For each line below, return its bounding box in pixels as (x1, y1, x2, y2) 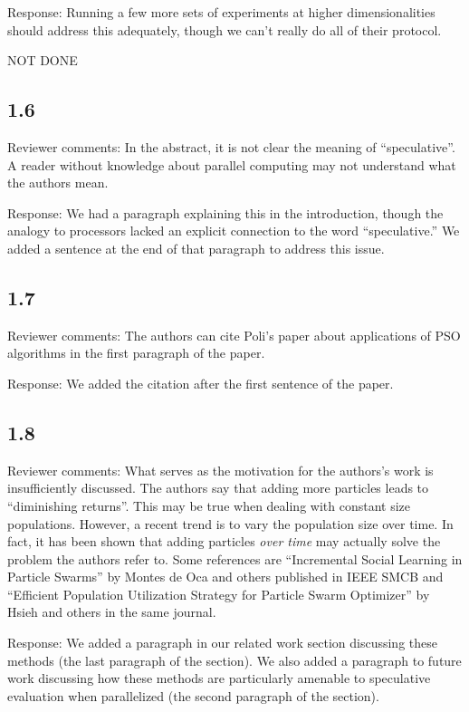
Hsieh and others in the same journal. (7, 602, 216, 621)
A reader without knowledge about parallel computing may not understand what (7, 155, 456, 174)
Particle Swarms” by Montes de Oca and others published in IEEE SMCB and (7, 567, 444, 586)
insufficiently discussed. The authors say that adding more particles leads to (7, 478, 429, 497)
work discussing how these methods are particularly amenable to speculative (7, 669, 431, 688)
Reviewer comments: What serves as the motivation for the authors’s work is (7, 460, 434, 479)
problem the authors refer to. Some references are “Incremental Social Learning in (7, 549, 463, 568)
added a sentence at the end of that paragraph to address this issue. (7, 238, 385, 257)
